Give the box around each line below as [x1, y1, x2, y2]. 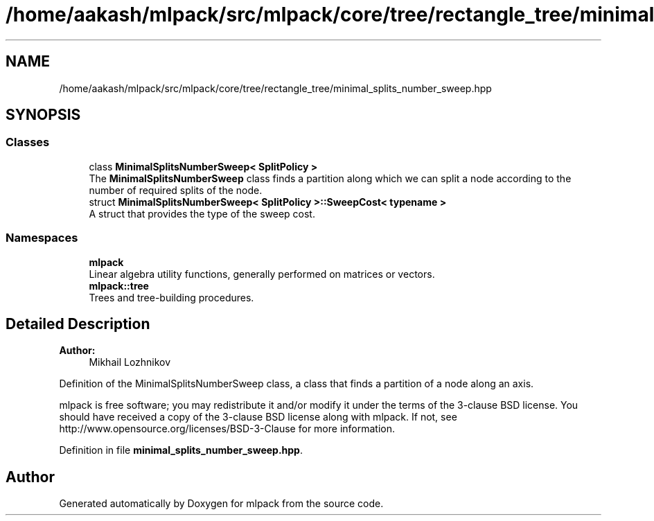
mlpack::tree [89, 279, 149, 292]
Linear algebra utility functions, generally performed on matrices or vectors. [89, 267, 435, 280]
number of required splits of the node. [89, 184, 263, 196]
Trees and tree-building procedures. [89, 291, 254, 303]
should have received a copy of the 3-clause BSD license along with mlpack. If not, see [59, 411, 457, 423]
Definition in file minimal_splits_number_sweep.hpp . [59, 444, 303, 457]
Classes [6, 135, 50, 150]
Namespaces [6, 231, 78, 245]
